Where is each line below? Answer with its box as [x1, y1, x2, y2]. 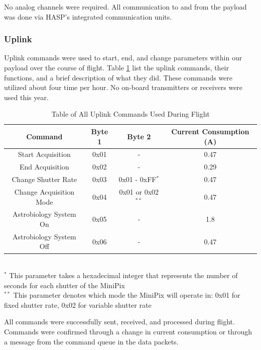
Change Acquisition [14, 186, 75, 197]
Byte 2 [127, 131, 151, 141]
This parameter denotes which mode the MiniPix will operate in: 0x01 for [13, 290, 240, 300]
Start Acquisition [18, 149, 71, 159]
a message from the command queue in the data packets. [4, 336, 179, 346]
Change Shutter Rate [12, 174, 77, 185]
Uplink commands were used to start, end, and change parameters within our [4, 52, 242, 63]
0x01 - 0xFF [118, 174, 157, 185]
